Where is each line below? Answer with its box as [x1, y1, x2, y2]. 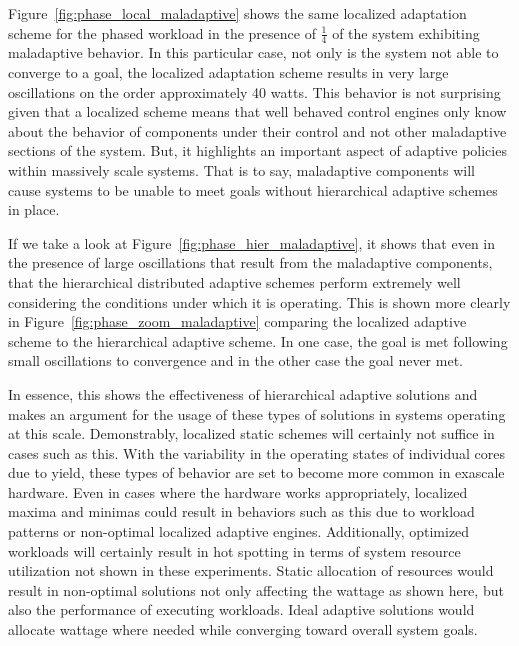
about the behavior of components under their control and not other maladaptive [8, 120, 507, 141]
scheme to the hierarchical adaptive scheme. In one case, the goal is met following [8, 330, 508, 351]
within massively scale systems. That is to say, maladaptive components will [8, 159, 475, 180]
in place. [8, 199, 60, 220]
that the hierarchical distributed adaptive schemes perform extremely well [8, 271, 461, 292]
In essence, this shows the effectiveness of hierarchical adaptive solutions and [8, 383, 478, 404]
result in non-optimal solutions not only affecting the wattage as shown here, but [8, 579, 504, 600]
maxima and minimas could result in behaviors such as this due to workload [8, 501, 475, 522]
